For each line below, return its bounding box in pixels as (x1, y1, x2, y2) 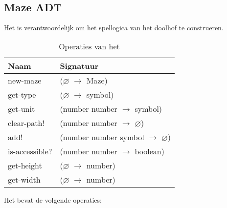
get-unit (8, 103, 35, 114)
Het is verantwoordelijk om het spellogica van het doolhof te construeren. (4, 22, 224, 33)
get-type (8, 88, 36, 100)
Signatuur (60, 60, 99, 71)
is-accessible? (8, 145, 52, 157)
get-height (8, 159, 42, 171)
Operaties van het (59, 40, 120, 52)
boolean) (135, 145, 164, 157)
